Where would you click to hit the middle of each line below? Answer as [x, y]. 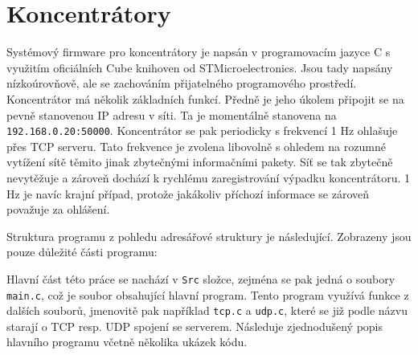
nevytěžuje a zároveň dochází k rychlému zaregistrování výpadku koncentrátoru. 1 [208, 177]
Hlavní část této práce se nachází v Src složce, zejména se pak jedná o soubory [201, 278]
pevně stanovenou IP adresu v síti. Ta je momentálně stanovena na [172, 114]
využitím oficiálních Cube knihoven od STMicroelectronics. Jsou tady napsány [200, 67]
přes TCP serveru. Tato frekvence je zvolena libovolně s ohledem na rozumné [196, 146]
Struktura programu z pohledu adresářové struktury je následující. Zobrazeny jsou [209, 236]
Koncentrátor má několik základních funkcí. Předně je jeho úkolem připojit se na [205, 98]
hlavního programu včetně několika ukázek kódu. [127, 342]
